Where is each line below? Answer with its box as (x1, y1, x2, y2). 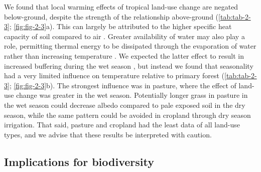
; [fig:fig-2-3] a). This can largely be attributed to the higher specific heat (9, 21, 232, 32)
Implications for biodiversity (4, 153, 154, 169)
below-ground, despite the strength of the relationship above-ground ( (4, 11, 219, 22)
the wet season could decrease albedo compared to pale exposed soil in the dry (4, 99, 245, 110)
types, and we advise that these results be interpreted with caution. (4, 129, 212, 139)
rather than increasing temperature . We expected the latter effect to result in (4, 50, 244, 61)
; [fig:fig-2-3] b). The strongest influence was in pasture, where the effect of (9, 80, 236, 90)
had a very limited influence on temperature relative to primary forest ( (4, 70, 225, 81)
